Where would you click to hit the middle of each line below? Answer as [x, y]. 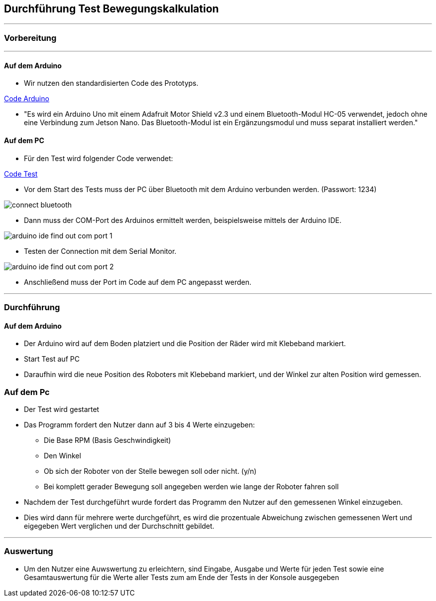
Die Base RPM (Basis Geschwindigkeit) [108, 440]
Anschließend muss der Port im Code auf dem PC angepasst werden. [138, 282]
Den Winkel [62, 455]
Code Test [21, 174]
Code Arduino [27, 99]
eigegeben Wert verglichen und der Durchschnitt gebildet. [119, 526]
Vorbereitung [30, 38]
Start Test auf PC [52, 359]
